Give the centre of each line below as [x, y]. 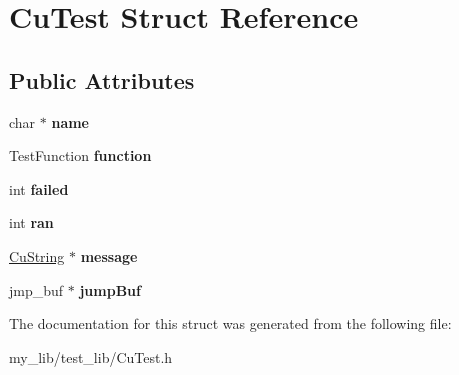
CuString [37, 255]
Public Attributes [102, 79]
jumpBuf [110, 289]
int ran [31, 222]
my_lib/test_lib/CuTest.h [91, 356]
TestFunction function [80, 155]
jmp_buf [36, 289]
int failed [39, 188]
